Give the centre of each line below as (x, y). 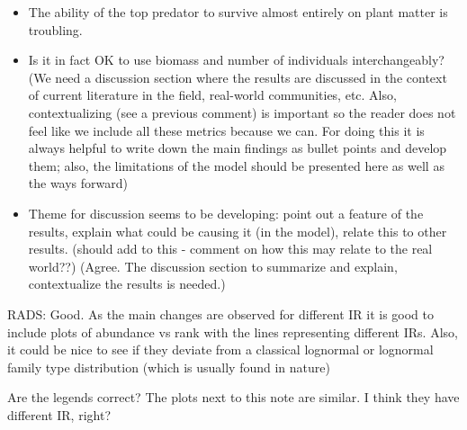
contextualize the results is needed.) (127, 284)
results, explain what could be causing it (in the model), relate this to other (238, 231)
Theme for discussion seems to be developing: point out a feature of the (226, 213)
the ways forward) (78, 183)
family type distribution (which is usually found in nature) (169, 367)
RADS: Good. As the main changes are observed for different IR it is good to (221, 314)
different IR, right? (59, 414)
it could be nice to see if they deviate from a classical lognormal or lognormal (220, 349)
